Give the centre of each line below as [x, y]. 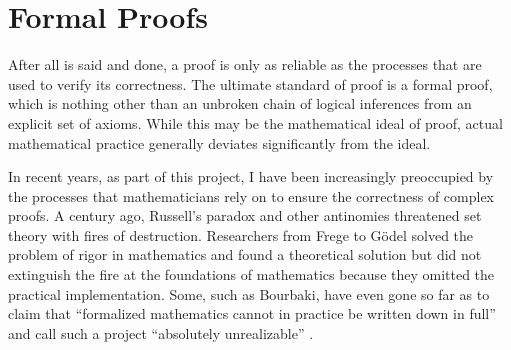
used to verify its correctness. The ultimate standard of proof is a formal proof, [250, 83]
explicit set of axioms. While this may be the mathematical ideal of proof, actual [255, 122]
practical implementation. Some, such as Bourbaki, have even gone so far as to [249, 293]
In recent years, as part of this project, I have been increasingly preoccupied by [251, 176]
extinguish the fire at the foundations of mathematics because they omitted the [251, 274]
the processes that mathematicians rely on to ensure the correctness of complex [251, 195]
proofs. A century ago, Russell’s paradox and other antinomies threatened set [245, 215]
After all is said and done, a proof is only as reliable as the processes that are [245, 64]
